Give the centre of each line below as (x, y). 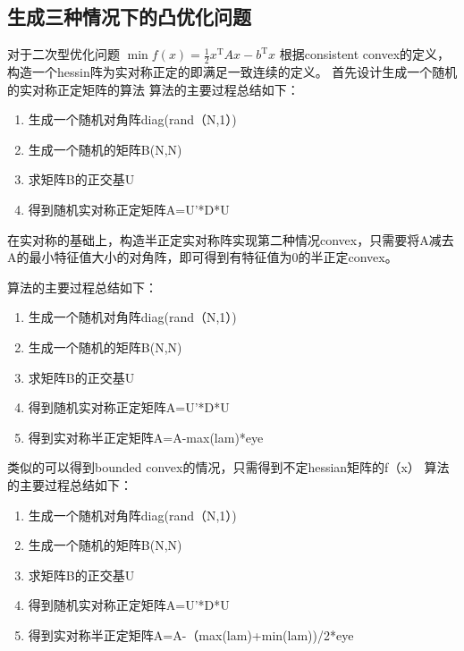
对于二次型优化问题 (63, 54)
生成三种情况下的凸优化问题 (129, 17)
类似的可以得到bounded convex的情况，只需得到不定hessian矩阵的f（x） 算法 (228, 467)
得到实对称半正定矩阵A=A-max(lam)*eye (146, 437)
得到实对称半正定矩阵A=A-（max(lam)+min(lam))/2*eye (191, 634)
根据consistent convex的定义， (365, 54)
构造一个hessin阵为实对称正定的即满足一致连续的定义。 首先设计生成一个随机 (232, 72)
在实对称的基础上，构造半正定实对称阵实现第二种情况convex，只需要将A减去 (231, 239)
